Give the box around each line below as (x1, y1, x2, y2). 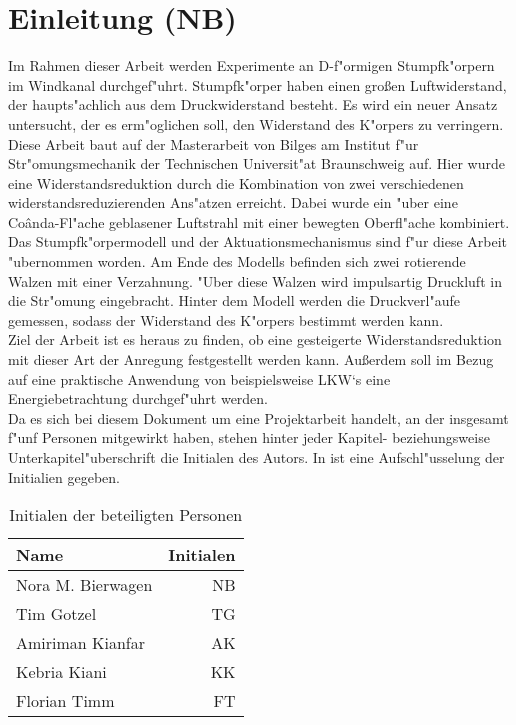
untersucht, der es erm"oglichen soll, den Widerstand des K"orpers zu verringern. (8, 113, 504, 134)
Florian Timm (16, 689, 115, 713)
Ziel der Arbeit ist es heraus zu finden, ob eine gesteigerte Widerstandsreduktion (8, 329, 502, 350)
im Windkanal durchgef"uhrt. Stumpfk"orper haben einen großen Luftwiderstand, (8, 74, 507, 95)
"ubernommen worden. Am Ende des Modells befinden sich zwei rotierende (8, 251, 466, 272)
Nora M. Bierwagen (16, 573, 153, 597)
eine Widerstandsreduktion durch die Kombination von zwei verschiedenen (8, 172, 464, 193)
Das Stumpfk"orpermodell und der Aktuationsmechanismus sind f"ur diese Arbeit (8, 231, 508, 252)
